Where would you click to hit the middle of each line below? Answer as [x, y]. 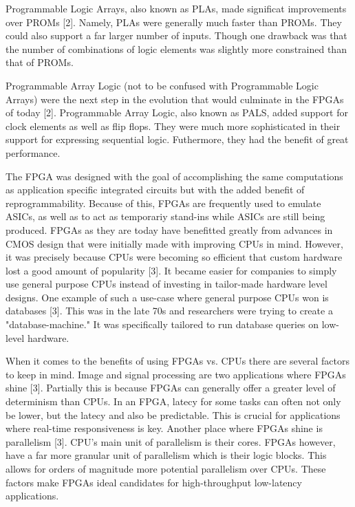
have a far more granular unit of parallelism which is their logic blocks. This [166, 455]
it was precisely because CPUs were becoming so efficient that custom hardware [174, 257]
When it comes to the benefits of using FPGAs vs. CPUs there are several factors [177, 361]
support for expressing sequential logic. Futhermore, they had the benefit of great [177, 139]
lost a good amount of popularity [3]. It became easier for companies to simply [171, 270]
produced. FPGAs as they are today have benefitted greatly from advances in [169, 229]
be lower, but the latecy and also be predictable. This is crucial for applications [173, 414]
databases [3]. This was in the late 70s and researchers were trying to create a [169, 311]
